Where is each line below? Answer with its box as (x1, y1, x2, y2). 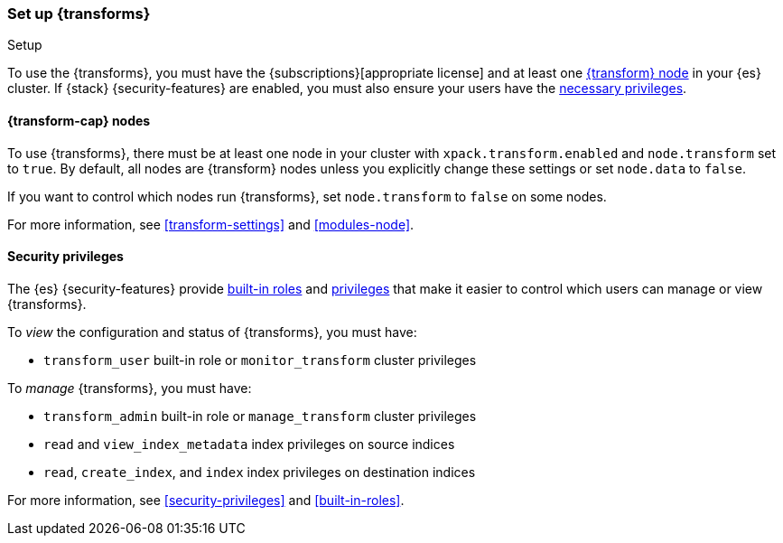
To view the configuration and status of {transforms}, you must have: (7, 323, 417, 340)
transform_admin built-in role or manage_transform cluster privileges (43, 407, 477, 424)
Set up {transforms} (7, 5, 151, 23)
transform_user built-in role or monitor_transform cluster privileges (43, 351, 477, 368)
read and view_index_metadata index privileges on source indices (43, 435, 455, 452)
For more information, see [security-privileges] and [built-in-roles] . (7, 492, 405, 508)
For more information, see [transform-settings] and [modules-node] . (7, 216, 415, 232)
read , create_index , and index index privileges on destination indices (43, 463, 476, 480)
